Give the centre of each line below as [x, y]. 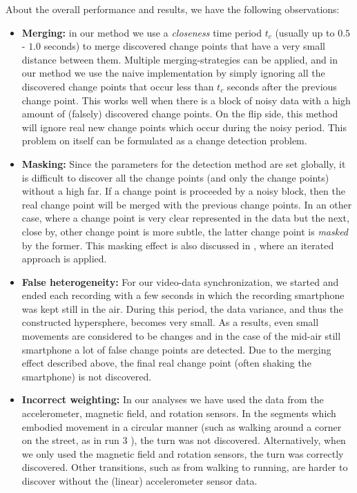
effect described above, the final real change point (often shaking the [166, 363]
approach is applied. [64, 259]
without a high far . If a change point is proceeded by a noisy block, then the [183, 191]
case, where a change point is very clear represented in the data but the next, [185, 218]
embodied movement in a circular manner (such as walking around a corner [182, 426]
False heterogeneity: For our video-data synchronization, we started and [180, 281]
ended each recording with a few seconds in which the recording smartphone [183, 295]
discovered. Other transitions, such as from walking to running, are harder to [185, 467]
